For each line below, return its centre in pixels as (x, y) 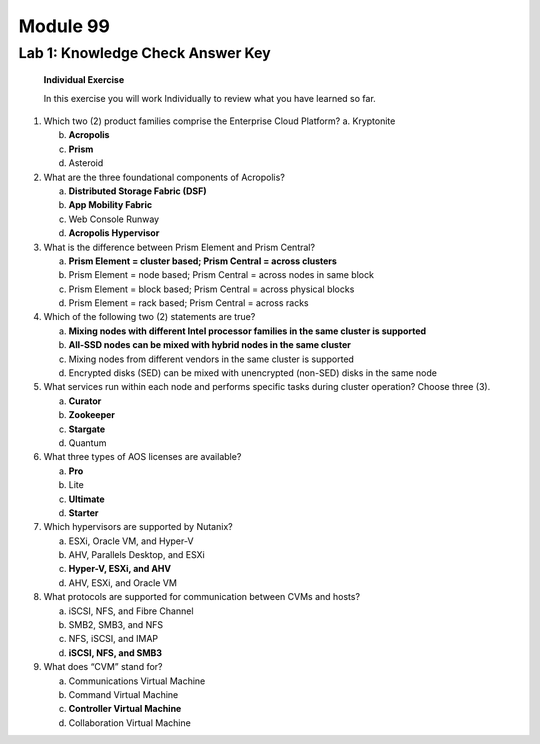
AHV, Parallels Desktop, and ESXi (136, 555)
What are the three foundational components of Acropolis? (164, 177)
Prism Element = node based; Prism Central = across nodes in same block (221, 275)
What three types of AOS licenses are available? (142, 457)
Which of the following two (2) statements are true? (149, 317)
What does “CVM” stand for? (103, 667)
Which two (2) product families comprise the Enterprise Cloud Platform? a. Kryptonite (219, 121)
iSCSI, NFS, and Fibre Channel (131, 611)
